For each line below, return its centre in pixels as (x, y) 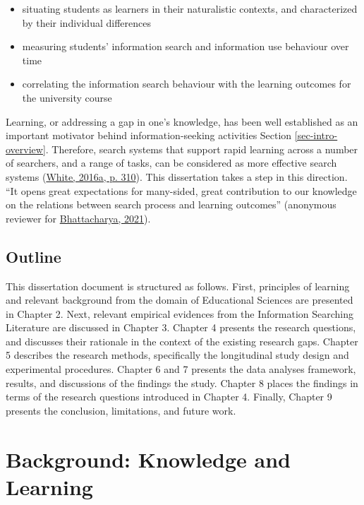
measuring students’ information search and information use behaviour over (186, 46)
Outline (34, 256)
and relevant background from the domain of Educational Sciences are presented (180, 300)
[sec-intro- (316, 135)
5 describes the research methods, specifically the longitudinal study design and (177, 355)
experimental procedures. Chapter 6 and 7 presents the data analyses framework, (181, 369)
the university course (67, 97)
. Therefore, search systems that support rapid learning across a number (202, 149)
